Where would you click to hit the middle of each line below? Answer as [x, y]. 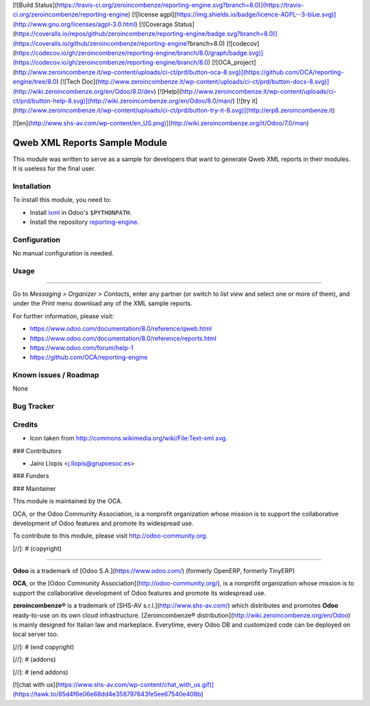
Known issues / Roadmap [56, 375]
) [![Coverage [154, 24]
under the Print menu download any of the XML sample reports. [103, 303]
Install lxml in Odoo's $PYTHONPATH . [81, 212]
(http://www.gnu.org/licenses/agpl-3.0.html [74, 24]
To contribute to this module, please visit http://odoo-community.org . [110, 536]
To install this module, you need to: [62, 200]
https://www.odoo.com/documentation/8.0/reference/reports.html [123, 338]
